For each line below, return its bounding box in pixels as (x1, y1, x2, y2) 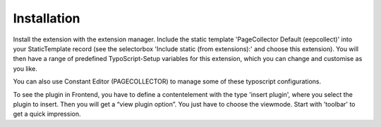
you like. (13, 64, 38, 73)
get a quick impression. (13, 109, 81, 119)
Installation (13, 11, 80, 26)
